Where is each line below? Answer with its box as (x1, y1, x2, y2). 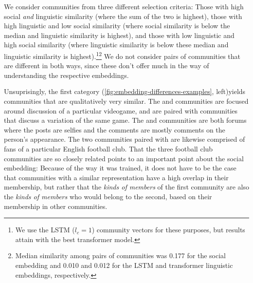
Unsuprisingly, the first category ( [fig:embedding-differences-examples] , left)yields (4, 86, 246, 96)
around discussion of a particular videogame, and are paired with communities (4, 105, 238, 115)
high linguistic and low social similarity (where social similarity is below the (4, 20, 230, 31)
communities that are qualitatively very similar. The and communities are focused (4, 96, 249, 106)
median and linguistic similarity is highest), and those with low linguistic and (4, 30, 235, 40)
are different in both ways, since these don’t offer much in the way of (4, 60, 209, 71)
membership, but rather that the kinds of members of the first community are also (4, 182, 249, 192)
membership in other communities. (4, 201, 108, 211)
